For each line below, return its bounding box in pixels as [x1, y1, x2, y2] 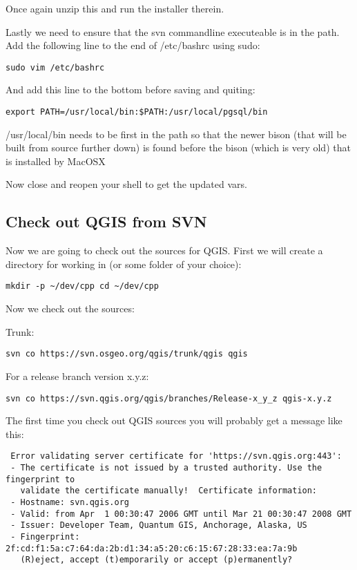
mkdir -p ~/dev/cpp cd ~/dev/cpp [6, 281, 159, 292]
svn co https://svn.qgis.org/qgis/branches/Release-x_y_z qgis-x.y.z [6, 393, 332, 403]
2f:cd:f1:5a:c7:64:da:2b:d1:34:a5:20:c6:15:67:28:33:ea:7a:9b [6, 543, 298, 553]
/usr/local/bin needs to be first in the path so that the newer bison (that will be [6, 126, 347, 141]
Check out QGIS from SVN [6, 211, 207, 232]
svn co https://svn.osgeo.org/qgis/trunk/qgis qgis [6, 349, 248, 359]
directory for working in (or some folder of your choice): [6, 256, 242, 271]
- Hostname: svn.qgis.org [10, 497, 129, 508]
